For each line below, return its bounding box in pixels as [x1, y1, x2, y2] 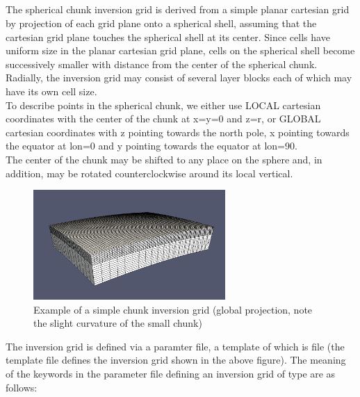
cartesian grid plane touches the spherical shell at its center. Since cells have [6, 29, 330, 44]
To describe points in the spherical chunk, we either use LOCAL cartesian [6, 97, 321, 112]
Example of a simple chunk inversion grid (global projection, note [33, 302, 313, 316]
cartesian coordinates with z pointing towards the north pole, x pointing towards [6, 124, 350, 139]
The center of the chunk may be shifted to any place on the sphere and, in [6, 152, 322, 166]
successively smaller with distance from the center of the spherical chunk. [6, 56, 318, 71]
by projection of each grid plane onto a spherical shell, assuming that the [6, 15, 317, 30]
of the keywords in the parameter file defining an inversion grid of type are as [6, 366, 336, 381]
